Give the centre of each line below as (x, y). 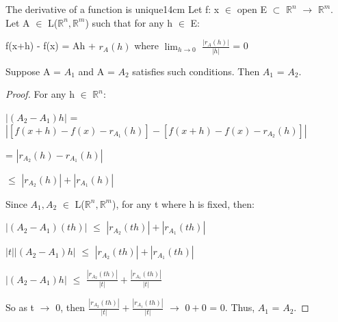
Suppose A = (33, 71)
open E (252, 9)
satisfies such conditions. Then (196, 71)
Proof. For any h (40, 94)
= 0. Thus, (232, 307)
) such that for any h (129, 22)
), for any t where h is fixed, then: (183, 203)
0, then (70, 307)
